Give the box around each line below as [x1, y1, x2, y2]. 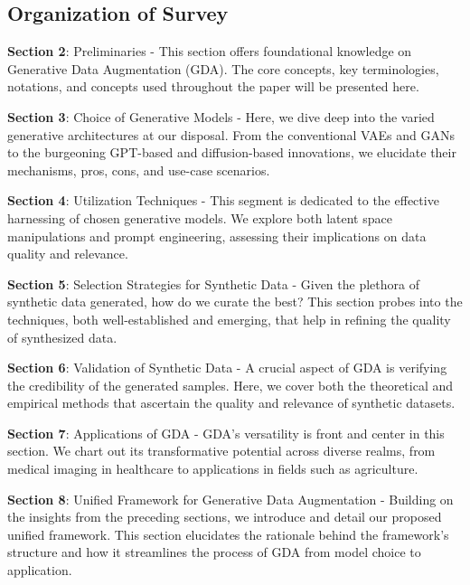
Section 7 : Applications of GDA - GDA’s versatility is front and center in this [7, 423, 445, 442]
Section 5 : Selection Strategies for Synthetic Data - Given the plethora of [7, 274, 419, 293]
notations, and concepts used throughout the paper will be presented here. [7, 77, 419, 96]
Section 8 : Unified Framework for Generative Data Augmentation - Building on [7, 489, 454, 508]
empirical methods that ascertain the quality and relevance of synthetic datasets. [7, 393, 456, 412]
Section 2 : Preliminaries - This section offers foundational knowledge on [7, 42, 412, 61]
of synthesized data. [7, 327, 117, 346]
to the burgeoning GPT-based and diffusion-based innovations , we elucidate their [7, 143, 456, 162]
